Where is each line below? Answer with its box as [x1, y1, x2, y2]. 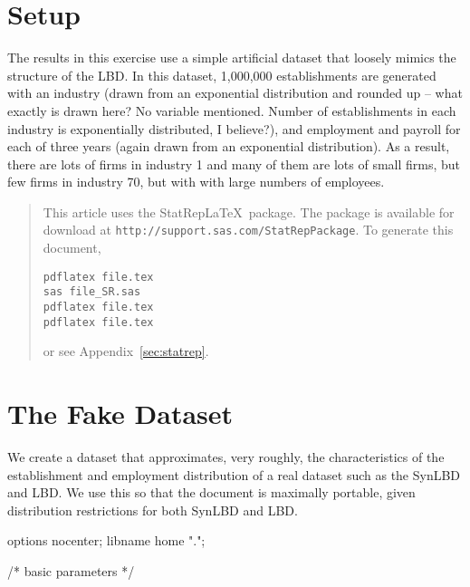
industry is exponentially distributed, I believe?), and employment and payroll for [7, 119, 461, 138]
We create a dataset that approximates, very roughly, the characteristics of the [7, 447, 445, 467]
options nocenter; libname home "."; [7, 531, 206, 550]
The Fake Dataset [7, 395, 234, 432]
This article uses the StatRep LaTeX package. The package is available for [43, 202, 455, 221]
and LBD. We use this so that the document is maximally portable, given [7, 483, 416, 502]
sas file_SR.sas [43, 285, 141, 299]
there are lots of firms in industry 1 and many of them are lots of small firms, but [7, 154, 461, 173]
